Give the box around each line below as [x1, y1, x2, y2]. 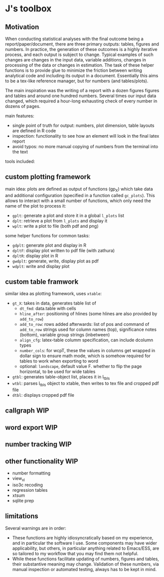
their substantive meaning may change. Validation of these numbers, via [12, 561, 159, 567]
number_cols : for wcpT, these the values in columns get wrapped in [19, 348, 156, 354]
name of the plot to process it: [5, 203, 66, 209]
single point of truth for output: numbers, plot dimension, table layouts [12, 122, 155, 128]
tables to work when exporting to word [19, 358, 98, 364]
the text [12, 149, 28, 155]
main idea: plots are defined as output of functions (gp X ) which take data [5, 186, 153, 193]
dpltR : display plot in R [12, 253, 58, 259]
